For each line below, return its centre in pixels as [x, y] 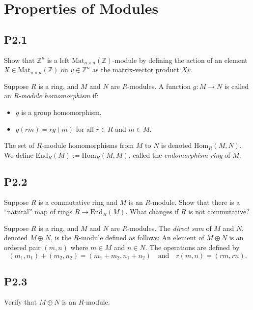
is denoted [177, 145]
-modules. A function [159, 86]
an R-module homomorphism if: [51, 96]
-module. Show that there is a [195, 202]
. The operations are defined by [192, 247]
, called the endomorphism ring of [179, 155]
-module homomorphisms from [88, 145]
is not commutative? [219, 211]
